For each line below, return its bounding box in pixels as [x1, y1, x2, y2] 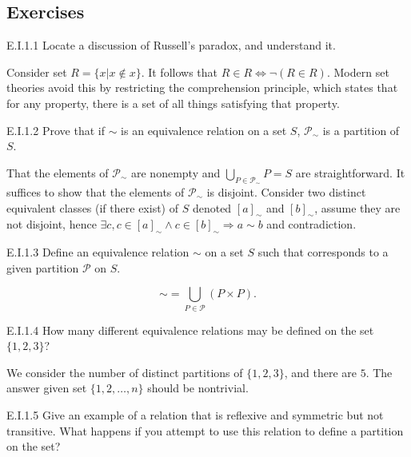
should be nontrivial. [147, 380, 249, 396]
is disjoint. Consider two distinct [206, 183, 366, 200]
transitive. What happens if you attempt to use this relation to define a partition [6, 422, 404, 439]
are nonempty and [130, 164, 221, 181]
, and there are [284, 364, 357, 380]
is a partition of [322, 121, 400, 138]
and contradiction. [266, 216, 357, 232]
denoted [192, 199, 232, 216]
